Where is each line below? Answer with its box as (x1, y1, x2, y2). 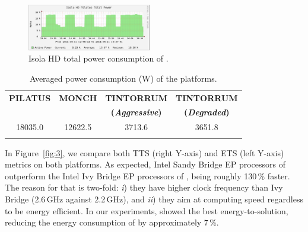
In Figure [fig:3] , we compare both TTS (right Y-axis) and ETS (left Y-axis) (5, 146, 284, 159)
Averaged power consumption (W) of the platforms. (29, 72, 217, 84)
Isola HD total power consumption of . (28, 52, 169, 65)
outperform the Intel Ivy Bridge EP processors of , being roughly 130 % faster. (5, 169, 290, 182)
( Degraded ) (184, 106, 230, 118)
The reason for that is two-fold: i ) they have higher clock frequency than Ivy (5, 181, 283, 194)
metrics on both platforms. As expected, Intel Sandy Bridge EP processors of (5, 158, 285, 170)
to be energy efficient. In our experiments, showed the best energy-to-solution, (5, 204, 288, 217)
